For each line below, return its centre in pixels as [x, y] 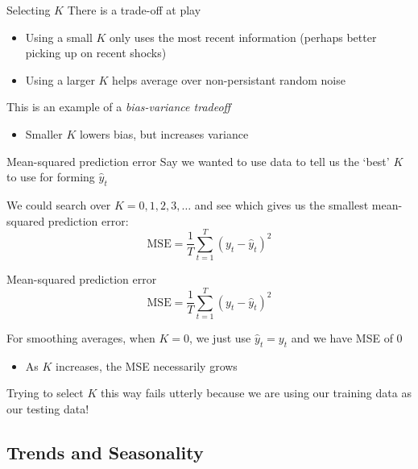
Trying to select [45, 393]
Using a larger [60, 79]
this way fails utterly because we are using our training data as [256, 393]
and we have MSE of [342, 337]
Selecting [29, 10]
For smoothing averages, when [81, 337]
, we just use [220, 337]
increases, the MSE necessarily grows [147, 365]
